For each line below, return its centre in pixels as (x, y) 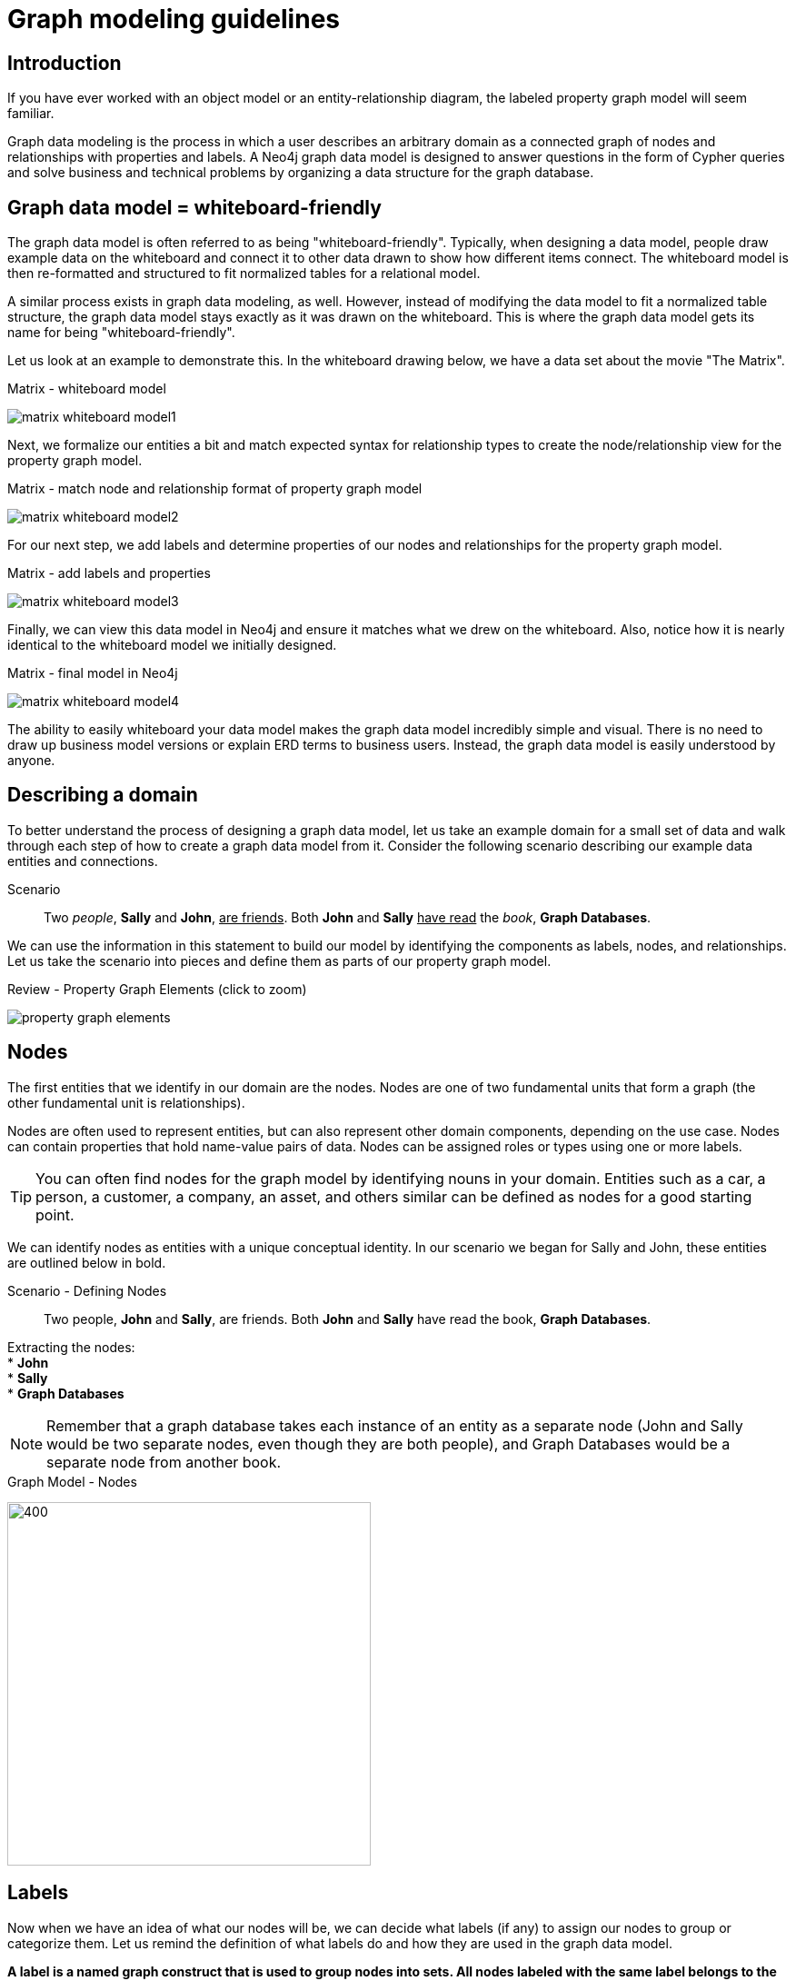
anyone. (31, 761)
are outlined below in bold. (87, 1262)
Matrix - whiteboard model (87, 389)
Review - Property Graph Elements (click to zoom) (157, 989)
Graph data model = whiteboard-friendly (194, 207)
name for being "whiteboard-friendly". (121, 333)
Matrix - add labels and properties (109, 573)
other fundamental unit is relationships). (126, 1102)
